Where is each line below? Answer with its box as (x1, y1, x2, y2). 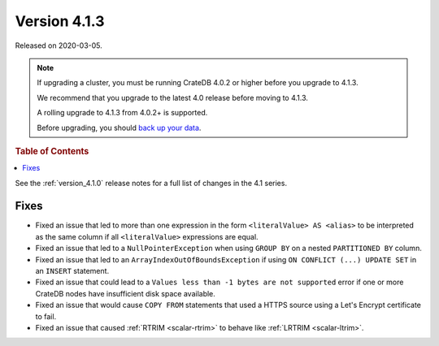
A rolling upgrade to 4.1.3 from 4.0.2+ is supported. (37, 108, 208, 118)
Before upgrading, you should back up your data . (37, 123, 202, 132)
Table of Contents (15, 145, 89, 157)
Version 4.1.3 (15, 12, 105, 30)
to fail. (35, 311, 57, 321)
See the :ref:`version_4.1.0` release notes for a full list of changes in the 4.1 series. (15, 178, 288, 188)
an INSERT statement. (35, 266, 110, 276)
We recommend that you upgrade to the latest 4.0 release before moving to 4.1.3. (37, 93, 309, 102)
